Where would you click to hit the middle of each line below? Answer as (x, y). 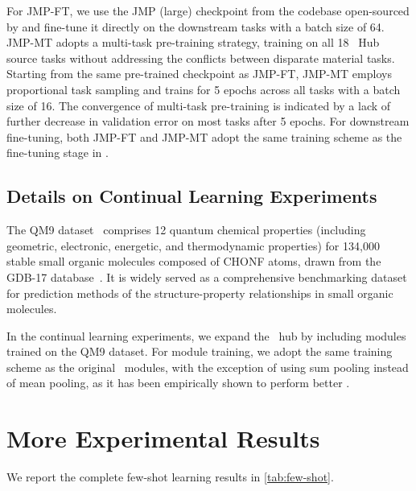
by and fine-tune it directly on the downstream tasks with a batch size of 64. (196, 26)
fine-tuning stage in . (58, 153)
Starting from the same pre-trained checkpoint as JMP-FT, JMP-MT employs (199, 74)
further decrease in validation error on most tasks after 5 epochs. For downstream (208, 121)
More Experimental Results (163, 438)
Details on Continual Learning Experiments (192, 196)
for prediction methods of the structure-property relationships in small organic (200, 293)
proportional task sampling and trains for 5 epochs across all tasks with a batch (204, 89)
